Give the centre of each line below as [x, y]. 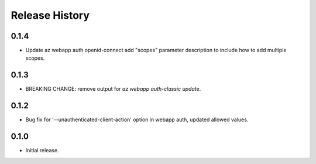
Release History [50, 15]
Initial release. [42, 151]
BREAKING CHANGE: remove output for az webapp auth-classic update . [113, 89]
